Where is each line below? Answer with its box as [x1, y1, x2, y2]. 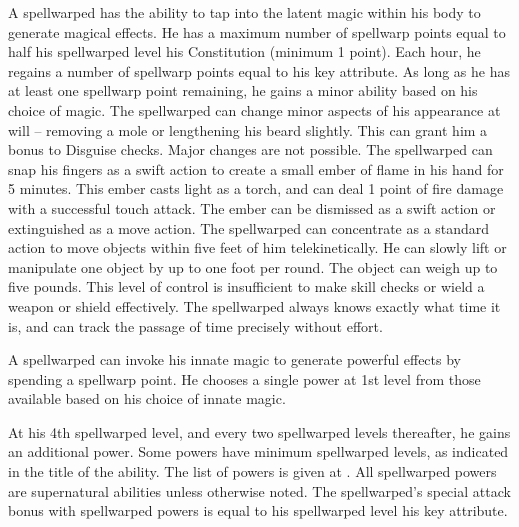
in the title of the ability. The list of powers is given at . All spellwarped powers [8, 461, 497, 482]
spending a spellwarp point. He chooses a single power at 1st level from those [8, 368, 481, 389]
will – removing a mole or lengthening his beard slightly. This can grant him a [8, 119, 488, 140]
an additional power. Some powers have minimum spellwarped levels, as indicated [8, 441, 509, 462]
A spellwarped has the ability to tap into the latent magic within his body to [8, 2, 481, 22]
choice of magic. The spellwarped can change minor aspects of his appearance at [8, 99, 501, 120]
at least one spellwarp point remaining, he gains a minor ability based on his [8, 80, 478, 101]
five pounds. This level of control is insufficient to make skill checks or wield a [8, 276, 485, 297]
